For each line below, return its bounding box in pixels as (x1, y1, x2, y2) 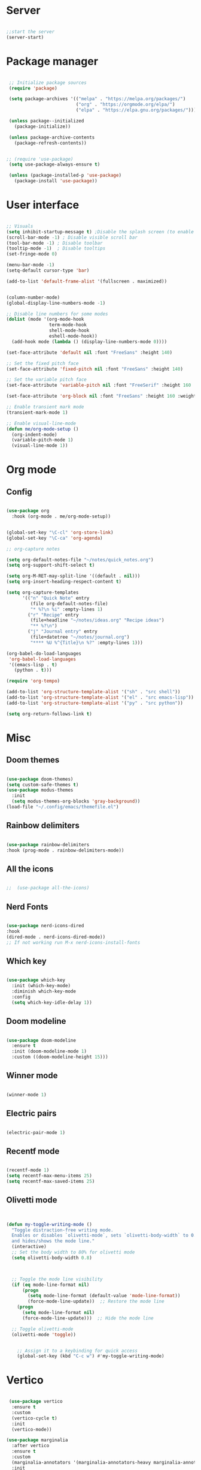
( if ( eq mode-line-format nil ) (11, 1282, 90, 1288)
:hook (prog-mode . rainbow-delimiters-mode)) (6, 847, 124, 853)
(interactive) (11, 1244, 47, 1250)
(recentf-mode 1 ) (6, 1167, 50, 1173)
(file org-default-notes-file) (30, 600, 109, 606)
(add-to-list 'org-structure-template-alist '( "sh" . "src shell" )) (6, 689, 181, 695)
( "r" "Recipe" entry (28, 612, 79, 618)
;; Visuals (6, 223, 33, 229)
